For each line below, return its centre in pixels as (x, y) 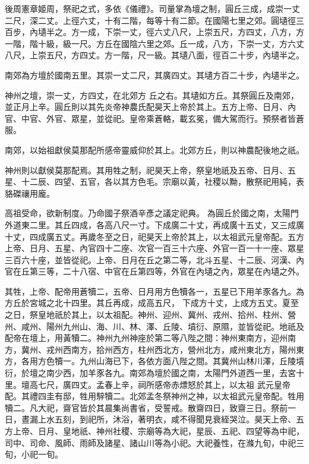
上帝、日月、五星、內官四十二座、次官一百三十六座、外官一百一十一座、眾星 (154, 248)
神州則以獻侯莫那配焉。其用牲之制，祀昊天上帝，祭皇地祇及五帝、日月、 (146, 170)
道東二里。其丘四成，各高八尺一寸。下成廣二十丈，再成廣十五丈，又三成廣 (158, 224)
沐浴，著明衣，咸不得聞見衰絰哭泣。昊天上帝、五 (208, 419)
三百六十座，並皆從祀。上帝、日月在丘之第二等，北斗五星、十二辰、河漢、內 (154, 259)
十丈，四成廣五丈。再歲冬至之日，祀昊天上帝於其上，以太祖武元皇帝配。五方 (154, 236)
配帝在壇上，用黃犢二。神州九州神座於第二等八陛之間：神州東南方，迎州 (146, 338)
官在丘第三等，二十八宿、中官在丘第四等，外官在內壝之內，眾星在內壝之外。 (154, 271)
